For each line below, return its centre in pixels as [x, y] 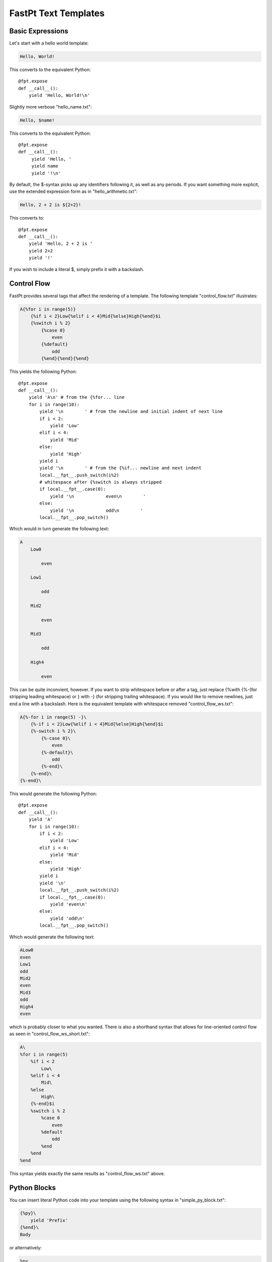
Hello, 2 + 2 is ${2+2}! [51, 205]
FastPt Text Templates [57, 13]
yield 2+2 [41, 251]
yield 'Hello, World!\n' [59, 95]
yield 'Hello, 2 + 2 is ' [61, 244]
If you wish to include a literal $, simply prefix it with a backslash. [77, 269]
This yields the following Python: [43, 372]
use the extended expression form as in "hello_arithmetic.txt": [74, 191]
